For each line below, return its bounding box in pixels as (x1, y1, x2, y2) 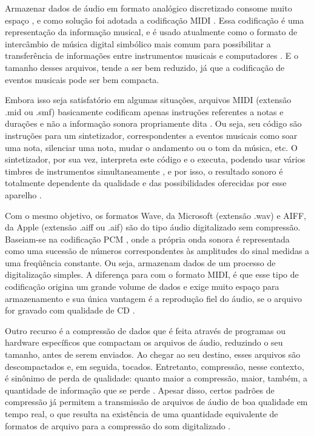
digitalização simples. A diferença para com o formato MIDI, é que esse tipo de (5, 268, 299, 281)
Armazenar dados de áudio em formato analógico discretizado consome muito (5, 2, 292, 14)
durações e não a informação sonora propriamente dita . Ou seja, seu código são (5, 117, 302, 130)
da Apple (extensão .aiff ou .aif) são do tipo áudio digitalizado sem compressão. (5, 221, 301, 233)
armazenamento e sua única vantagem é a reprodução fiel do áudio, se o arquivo (5, 292, 302, 304)
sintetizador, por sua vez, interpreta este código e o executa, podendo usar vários (5, 153, 306, 166)
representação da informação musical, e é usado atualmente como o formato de (5, 25, 298, 38)
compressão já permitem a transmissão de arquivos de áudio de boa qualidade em (5, 395, 308, 408)
